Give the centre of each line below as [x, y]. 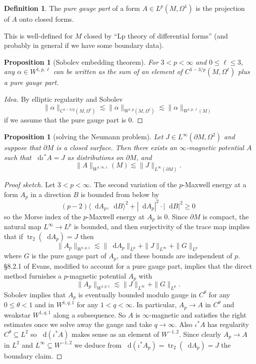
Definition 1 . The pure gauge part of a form [72, 8]
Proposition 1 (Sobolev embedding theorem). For [81, 61]
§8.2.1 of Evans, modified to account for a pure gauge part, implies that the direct [128, 265]
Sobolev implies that [35, 294]
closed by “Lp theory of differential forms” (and [156, 35]
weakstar [17, 314]
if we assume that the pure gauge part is [65, 120]
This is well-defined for [38, 35]
